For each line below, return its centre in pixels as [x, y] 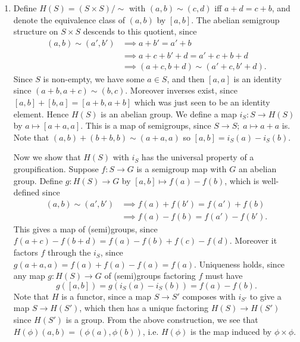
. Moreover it [253, 240]
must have [224, 276]
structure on [36, 31]
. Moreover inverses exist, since [181, 90]
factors [26, 252]
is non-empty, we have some [94, 78]
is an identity [258, 78]
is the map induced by [231, 331]
